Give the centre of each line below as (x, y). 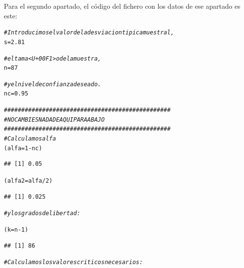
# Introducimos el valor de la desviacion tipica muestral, (89, 33)
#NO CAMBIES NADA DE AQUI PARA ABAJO (54, 119)
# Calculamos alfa (30, 139)
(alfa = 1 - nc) (23, 148)
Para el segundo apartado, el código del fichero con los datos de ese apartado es (122, 6)
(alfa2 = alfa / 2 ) (28, 181)
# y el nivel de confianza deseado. (53, 84)
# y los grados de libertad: (42, 213)
